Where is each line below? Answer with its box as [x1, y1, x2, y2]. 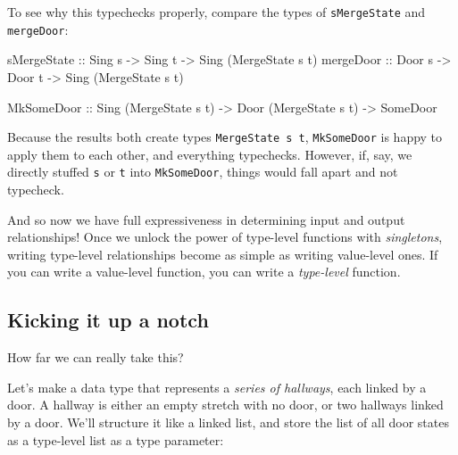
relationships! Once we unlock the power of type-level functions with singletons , [7, 227, 443, 246]
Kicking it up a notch [7, 306, 209, 334]
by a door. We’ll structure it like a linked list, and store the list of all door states [7, 412, 449, 431]
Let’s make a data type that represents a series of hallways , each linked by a [7, 377, 427, 396]
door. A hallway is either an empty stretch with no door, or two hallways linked [7, 395, 444, 414]
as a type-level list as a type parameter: [7, 430, 224, 449]
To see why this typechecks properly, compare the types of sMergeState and [7, 3, 426, 21]
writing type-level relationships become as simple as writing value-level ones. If [7, 244, 438, 263]
